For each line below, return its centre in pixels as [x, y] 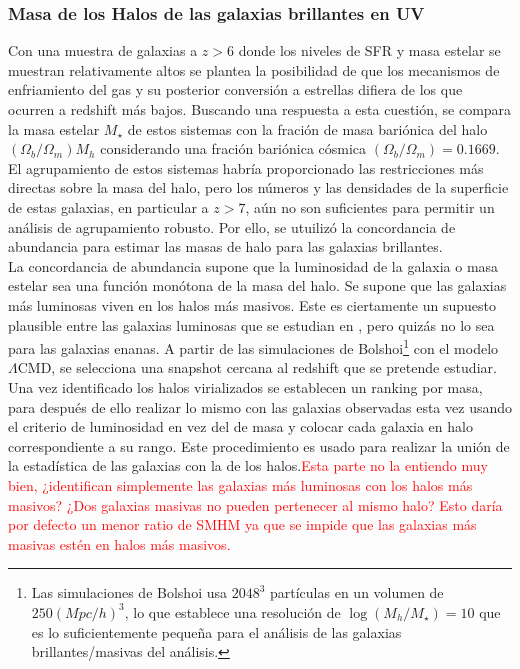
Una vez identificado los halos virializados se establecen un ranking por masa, [245, 386]
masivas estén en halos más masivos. [119, 543]
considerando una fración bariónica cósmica [233, 148]
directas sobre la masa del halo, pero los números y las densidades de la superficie [258, 187]
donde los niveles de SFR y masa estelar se [369, 50]
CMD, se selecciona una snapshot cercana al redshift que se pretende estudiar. [257, 367]
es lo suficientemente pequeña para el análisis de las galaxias [216, 631]
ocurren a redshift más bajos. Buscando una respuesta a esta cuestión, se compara [260, 109]
